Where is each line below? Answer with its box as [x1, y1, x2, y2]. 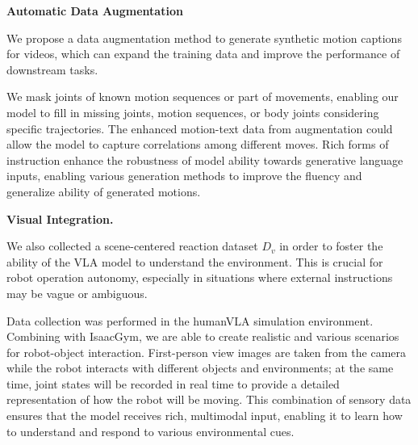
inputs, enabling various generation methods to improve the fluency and [6, 167, 362, 184]
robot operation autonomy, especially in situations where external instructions [6, 269, 393, 286]
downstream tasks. [6, 61, 98, 78]
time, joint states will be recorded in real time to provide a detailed [6, 375, 340, 392]
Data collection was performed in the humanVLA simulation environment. [6, 312, 374, 329]
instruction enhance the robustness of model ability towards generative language [6, 151, 403, 168]
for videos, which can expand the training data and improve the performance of [6, 45, 400, 62]
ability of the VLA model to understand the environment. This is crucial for [6, 253, 383, 270]
